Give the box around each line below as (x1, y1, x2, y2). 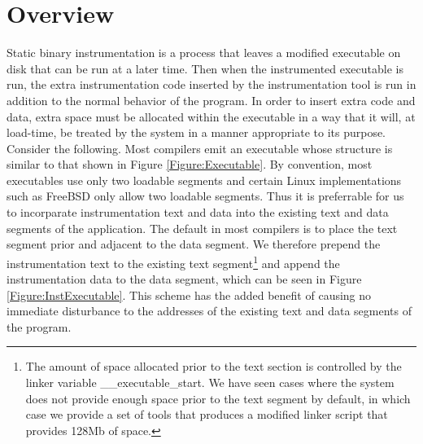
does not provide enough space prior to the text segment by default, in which (25, 389, 411, 407)
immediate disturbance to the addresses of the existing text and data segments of (7, 302, 412, 319)
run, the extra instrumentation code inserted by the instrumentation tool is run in (7, 76, 416, 93)
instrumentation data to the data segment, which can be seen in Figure (7, 270, 362, 288)
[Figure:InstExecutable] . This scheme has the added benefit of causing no (7, 286, 372, 303)
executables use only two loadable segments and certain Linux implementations (7, 171, 402, 188)
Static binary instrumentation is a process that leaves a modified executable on (7, 44, 401, 61)
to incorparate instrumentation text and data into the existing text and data (7, 204, 389, 221)
